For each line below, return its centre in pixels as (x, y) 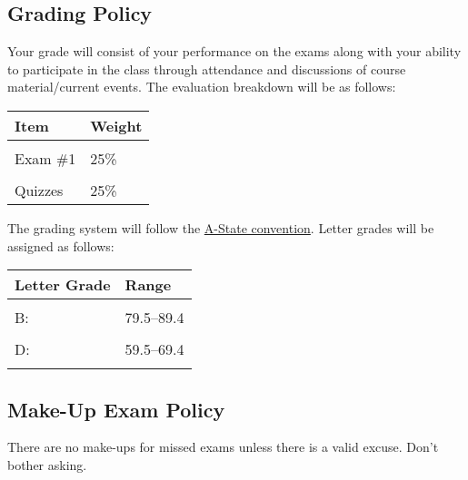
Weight (116, 125)
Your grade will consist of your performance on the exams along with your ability (234, 51)
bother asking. (47, 464)
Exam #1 (45, 158)
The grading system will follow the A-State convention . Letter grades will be (221, 227)
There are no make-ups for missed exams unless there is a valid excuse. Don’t (223, 447)
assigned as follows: (61, 245)
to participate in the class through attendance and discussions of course (207, 69)
